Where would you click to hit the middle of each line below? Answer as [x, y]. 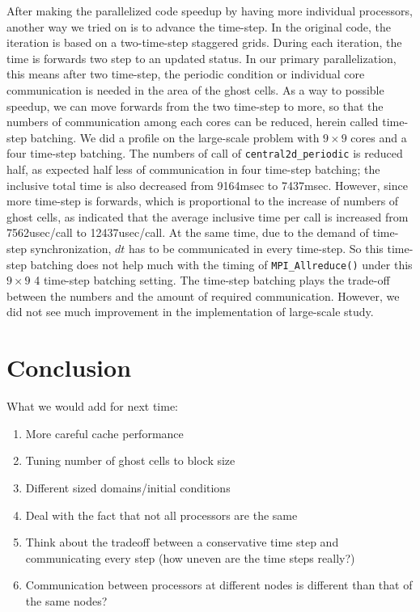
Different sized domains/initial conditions [128, 487]
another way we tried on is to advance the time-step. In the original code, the [199, 26]
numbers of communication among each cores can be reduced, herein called [193, 122]
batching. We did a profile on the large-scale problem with [175, 137]
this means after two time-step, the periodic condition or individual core [186, 74]
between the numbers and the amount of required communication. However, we [203, 295]
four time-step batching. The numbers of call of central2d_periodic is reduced [205, 153]
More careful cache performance [104, 433]
